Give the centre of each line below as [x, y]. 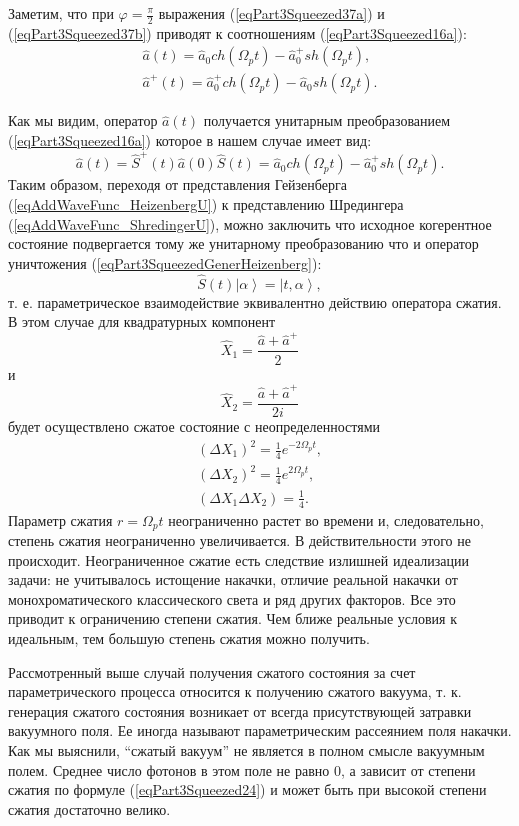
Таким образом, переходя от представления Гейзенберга [177, 184]
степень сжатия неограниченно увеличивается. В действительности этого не [239, 540]
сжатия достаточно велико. [89, 808]
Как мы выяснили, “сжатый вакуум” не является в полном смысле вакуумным [246, 750]
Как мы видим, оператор [83, 120]
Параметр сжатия [60, 519]
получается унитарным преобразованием [327, 120]
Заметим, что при [61, 13]
